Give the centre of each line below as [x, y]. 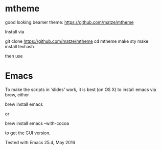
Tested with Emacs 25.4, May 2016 [40, 142]
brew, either [17, 94]
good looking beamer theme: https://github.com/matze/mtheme [69, 22]
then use [14, 56]
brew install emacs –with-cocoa [37, 123]
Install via [15, 31]
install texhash [20, 46]
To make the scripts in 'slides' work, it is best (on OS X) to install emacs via [81, 90]
